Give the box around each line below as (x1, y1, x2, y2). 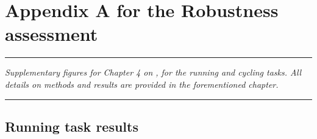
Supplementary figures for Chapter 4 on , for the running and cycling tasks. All (5, 66, 302, 79)
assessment (5, 21, 98, 46)
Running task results (5, 116, 138, 135)
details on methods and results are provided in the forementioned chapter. (5, 77, 279, 90)
